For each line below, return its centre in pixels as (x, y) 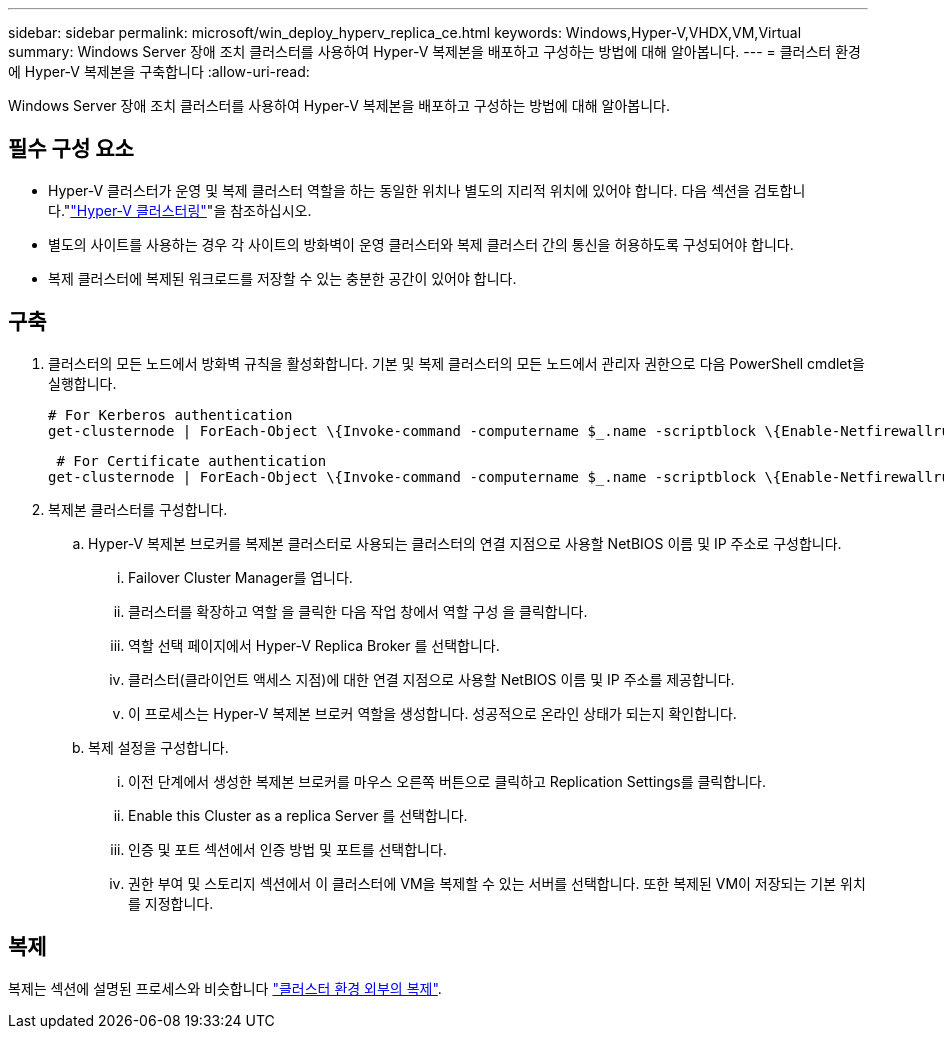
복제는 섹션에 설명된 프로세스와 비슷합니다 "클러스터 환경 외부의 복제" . (225, 988)
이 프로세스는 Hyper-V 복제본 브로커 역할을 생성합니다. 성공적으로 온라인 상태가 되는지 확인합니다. (432, 713)
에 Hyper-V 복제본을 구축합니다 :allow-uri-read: (159, 71)
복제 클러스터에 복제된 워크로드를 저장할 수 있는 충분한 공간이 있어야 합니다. (282, 278)
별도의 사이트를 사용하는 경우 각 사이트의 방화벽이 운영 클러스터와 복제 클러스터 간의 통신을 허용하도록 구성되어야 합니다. (421, 244)
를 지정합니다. (171, 903)
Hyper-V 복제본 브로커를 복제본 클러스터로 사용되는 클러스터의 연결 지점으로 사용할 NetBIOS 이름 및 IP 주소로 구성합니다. (465, 543)
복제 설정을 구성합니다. (158, 747)
